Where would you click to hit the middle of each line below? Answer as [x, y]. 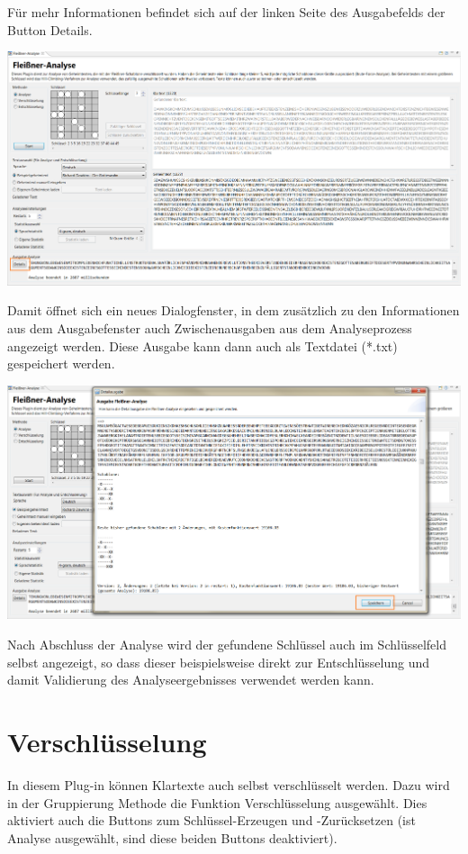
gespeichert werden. [61, 363]
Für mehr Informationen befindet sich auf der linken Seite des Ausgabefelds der [226, 12]
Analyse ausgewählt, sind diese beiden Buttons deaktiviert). [172, 837]
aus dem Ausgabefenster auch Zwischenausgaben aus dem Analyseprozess [210, 328]
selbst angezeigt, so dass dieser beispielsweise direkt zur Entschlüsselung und [219, 662]
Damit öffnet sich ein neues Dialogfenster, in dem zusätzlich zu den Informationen [234, 310]
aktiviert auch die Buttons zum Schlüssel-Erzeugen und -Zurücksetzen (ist [211, 820]
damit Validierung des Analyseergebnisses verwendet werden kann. [191, 680]
